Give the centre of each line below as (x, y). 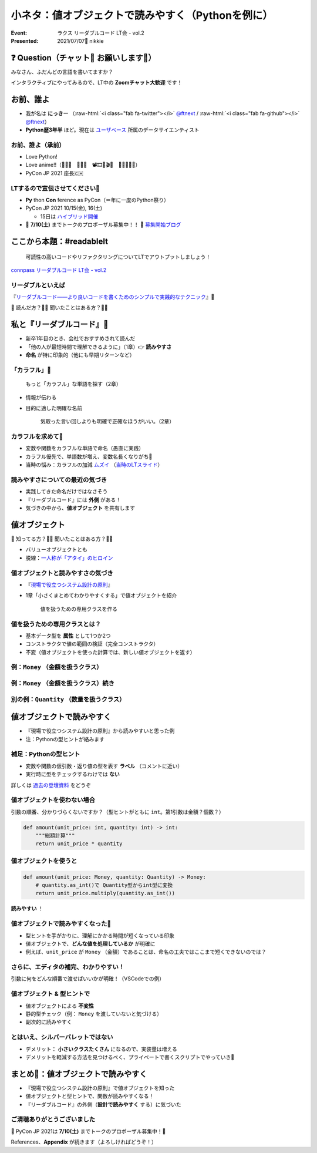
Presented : (25, 41)
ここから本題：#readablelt (60, 241)
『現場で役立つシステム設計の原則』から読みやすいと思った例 (100, 731)
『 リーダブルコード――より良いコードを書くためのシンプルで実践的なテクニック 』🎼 (113, 297)
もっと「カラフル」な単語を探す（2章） (73, 384)
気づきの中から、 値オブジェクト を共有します (80, 508)
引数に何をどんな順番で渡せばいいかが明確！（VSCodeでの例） (87, 979)
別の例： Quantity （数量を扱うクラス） (68, 699)
